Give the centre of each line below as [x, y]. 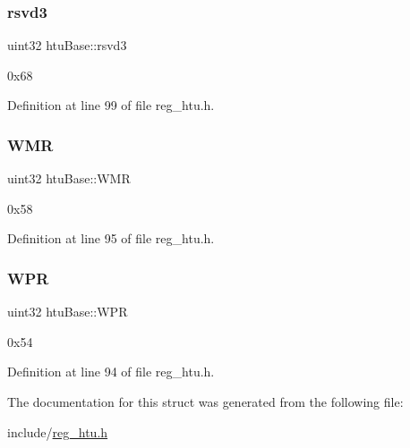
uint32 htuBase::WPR [68, 312]
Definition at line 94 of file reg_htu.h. [111, 372]
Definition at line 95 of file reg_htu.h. [111, 238]
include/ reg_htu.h [58, 431]
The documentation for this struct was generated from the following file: [205, 402]
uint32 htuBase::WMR [69, 178]
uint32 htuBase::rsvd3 [67, 45]
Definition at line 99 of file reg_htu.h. [111, 105]
